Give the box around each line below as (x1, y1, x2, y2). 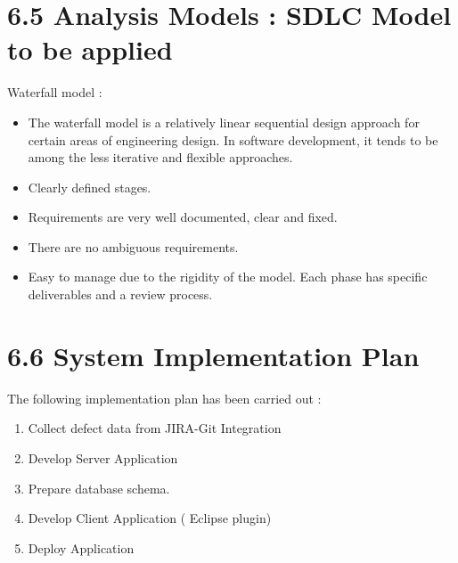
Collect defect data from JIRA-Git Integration (28, 419, 282, 437)
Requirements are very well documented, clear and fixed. (28, 208, 338, 226)
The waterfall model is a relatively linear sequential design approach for (28, 112, 420, 131)
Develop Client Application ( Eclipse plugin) (28, 509, 272, 527)
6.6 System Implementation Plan (7, 337, 420, 373)
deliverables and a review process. (28, 285, 213, 304)
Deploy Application (28, 538, 135, 557)
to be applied (7, 31, 173, 68)
